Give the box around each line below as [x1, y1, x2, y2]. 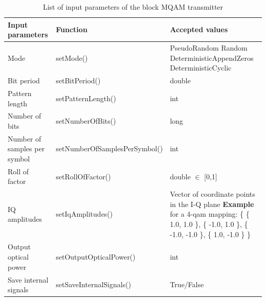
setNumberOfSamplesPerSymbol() [56, 143, 163, 154]
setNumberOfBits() [56, 115, 116, 126]
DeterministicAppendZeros [170, 52, 254, 63]
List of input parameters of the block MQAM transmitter [42, 2, 224, 12]
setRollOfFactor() [56, 171, 111, 181]
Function [56, 24, 87, 35]
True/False [170, 279, 204, 290]
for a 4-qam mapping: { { [170, 209, 250, 219]
